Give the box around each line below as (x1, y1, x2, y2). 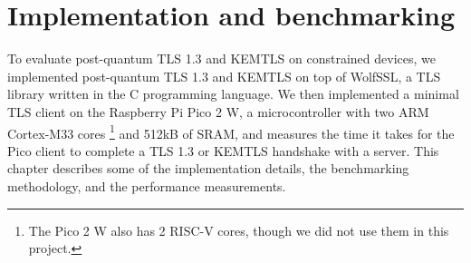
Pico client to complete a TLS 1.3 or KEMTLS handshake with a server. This (7, 141, 439, 160)
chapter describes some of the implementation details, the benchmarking (7, 159, 409, 178)
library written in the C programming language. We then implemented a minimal (7, 84, 459, 103)
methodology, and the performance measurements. (7, 176, 286, 195)
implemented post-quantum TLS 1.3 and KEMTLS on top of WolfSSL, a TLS (7, 66, 441, 85)
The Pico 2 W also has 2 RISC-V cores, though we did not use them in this (28, 220, 449, 239)
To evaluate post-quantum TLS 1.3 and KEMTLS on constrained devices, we (7, 49, 436, 68)
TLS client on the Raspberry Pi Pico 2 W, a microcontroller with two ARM (7, 102, 429, 121)
